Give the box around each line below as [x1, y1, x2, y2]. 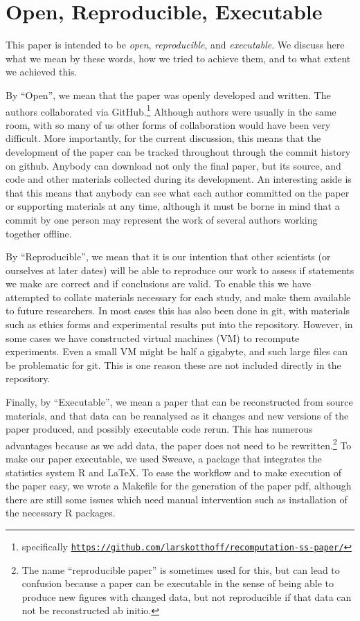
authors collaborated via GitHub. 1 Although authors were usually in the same [6, 102, 336, 118]
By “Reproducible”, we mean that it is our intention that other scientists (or [6, 249, 331, 264]
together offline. [6, 226, 72, 240]
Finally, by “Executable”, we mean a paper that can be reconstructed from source [6, 395, 353, 409]
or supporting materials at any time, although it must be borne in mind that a [6, 199, 340, 213]
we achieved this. [6, 64, 78, 79]
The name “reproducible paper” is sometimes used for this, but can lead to [21, 562, 340, 577]
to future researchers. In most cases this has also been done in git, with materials [6, 303, 350, 318]
